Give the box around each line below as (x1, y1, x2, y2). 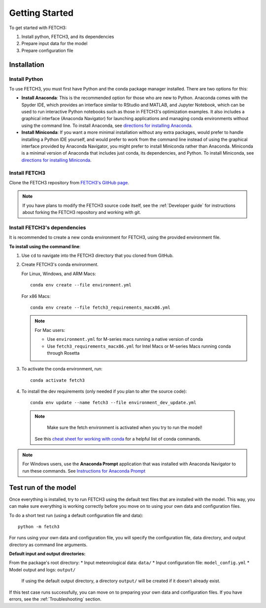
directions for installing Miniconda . (21, 157, 92, 163)
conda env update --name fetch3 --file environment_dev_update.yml (30, 400, 197, 405)
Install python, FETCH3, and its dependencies (21, 34, 114, 40)
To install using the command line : (9, 243, 81, 249)
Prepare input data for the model (21, 41, 88, 46)
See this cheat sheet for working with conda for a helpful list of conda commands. (34, 436, 201, 442)
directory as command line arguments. (9, 541, 88, 548)
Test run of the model (9, 483, 76, 491)
